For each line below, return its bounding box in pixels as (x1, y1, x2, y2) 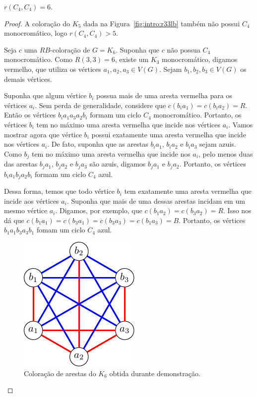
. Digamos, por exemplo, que (55, 205, 142, 216)
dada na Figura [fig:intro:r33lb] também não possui (83, 18, 240, 28)
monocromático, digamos (162, 54, 238, 64)
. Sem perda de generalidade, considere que (35, 100, 166, 110)
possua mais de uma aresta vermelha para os (96, 90, 232, 101)
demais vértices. (4, 73, 52, 84)
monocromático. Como (4, 54, 73, 64)
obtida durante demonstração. (109, 368, 200, 378)
